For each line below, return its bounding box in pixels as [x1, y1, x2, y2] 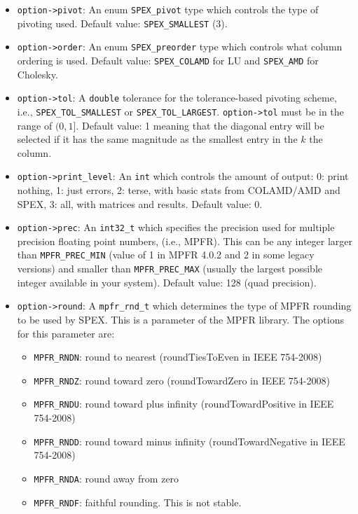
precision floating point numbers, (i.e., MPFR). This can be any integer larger [17, 233, 353, 248]
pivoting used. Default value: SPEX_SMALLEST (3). [17, 15, 228, 30]
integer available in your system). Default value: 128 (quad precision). [17, 275, 317, 289]
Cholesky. [17, 67, 58, 81]
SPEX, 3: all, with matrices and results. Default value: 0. [17, 196, 263, 211]
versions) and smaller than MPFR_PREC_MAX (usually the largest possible [17, 261, 322, 276]
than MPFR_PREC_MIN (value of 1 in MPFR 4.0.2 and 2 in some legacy [17, 247, 315, 262]
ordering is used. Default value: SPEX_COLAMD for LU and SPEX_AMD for [17, 53, 319, 67]
